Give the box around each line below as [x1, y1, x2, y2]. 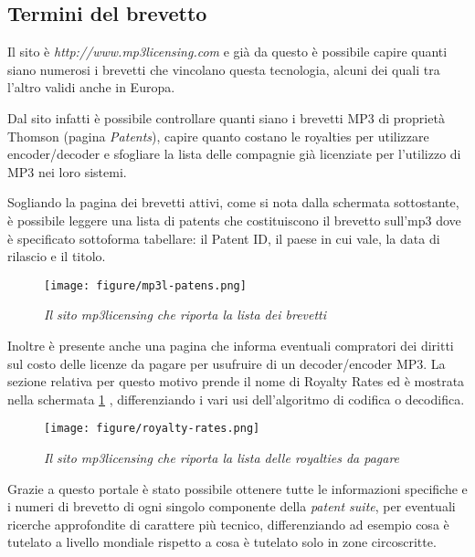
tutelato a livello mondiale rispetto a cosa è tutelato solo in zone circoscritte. [7, 532, 437, 552]
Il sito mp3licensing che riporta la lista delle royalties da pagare [44, 448, 400, 468]
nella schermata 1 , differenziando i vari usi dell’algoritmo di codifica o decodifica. [7, 389, 465, 408]
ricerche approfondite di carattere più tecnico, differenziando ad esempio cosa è [7, 514, 449, 533]
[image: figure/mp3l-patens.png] [44, 278, 247, 292]
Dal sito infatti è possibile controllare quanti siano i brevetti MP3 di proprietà [7, 108, 445, 127]
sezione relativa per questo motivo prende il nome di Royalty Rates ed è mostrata [7, 372, 465, 391]
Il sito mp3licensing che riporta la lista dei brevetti [44, 305, 327, 324]
